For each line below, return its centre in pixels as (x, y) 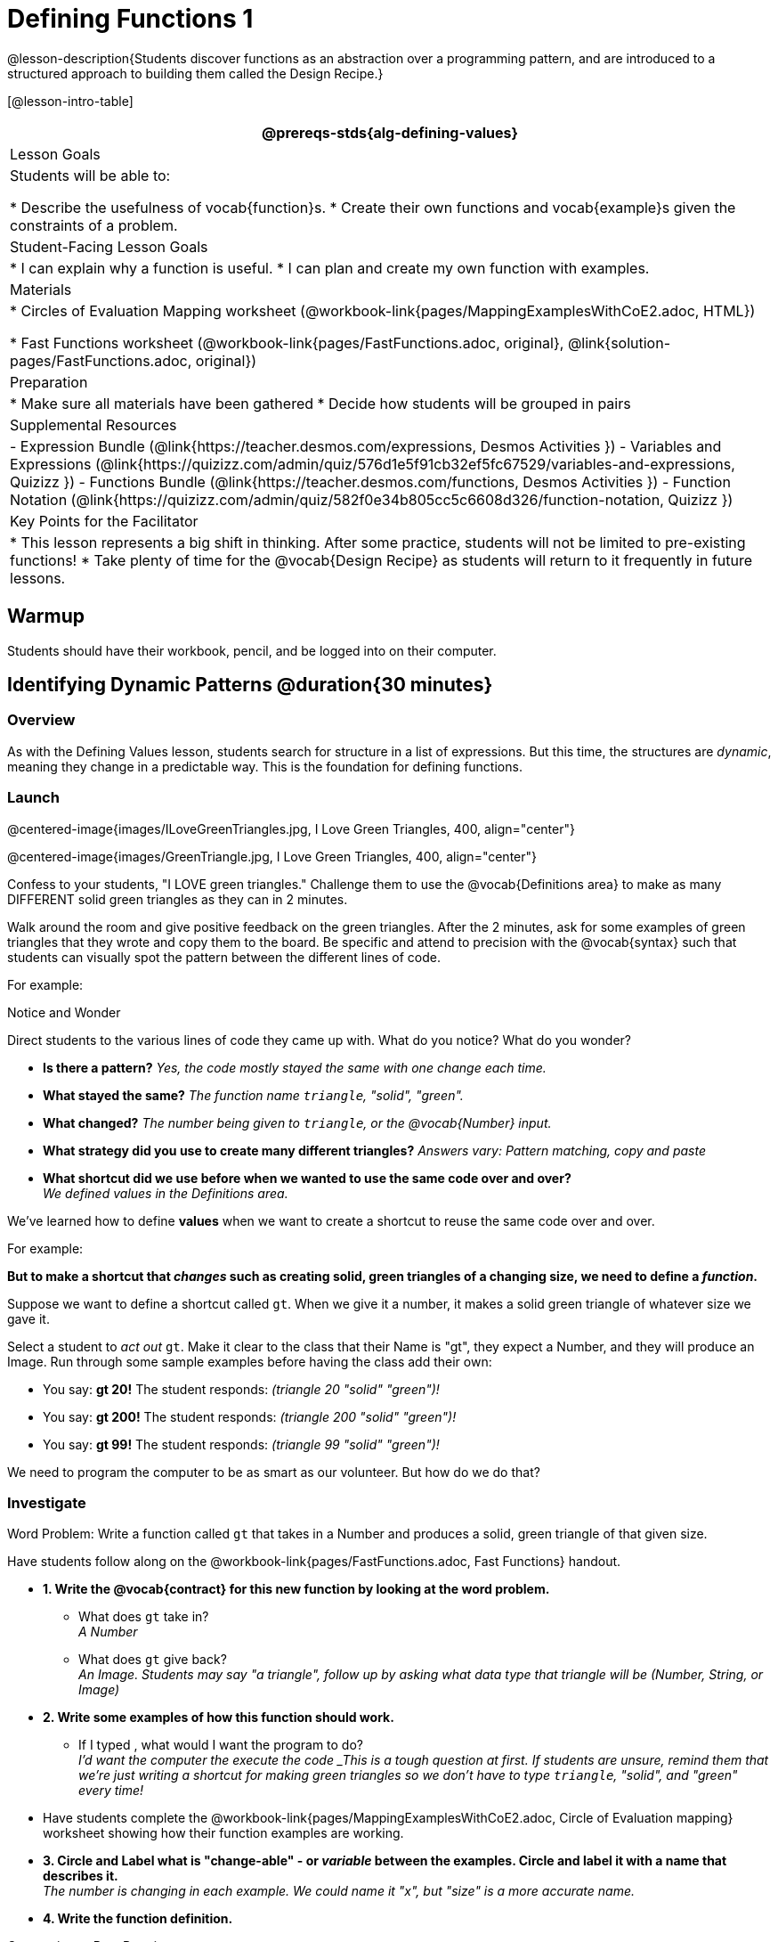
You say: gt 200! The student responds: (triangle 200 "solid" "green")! (250, 1416)
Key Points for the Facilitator (104, 521)
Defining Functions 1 (130, 19)
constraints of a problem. (94, 225)
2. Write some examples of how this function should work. (219, 1718)
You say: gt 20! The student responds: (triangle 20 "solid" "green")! (241, 1389)
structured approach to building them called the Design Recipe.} (195, 73)
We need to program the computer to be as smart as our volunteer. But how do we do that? (274, 1472)
